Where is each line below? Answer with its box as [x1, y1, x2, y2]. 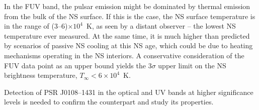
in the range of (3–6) [4, 21, 68, 31]
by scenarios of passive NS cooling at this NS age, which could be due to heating [4, 40, 253, 51]
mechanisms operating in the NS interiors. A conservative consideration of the [4, 50, 244, 60]
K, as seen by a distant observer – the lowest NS [87, 21, 236, 31]
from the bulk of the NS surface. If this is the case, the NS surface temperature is [4, 11, 255, 21]
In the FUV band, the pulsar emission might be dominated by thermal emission [4, 1, 250, 11]
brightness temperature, [4, 70, 77, 80]
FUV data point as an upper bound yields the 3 [4, 60, 152, 70]
